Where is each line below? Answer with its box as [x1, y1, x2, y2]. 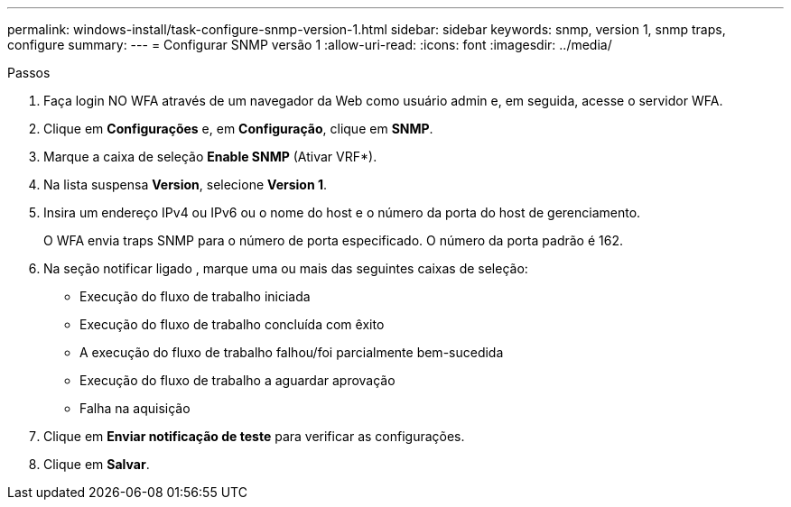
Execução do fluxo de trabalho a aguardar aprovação [79, 373, 395, 388]
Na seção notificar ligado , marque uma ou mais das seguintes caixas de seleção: [43, 261, 528, 276]
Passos [7, 65, 51, 80]
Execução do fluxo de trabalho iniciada [79, 289, 311, 304]
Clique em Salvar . [43, 456, 150, 472]
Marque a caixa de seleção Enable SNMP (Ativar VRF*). [43, 149, 377, 164]
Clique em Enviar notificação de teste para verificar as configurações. [43, 429, 465, 444]
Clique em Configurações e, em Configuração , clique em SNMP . [43, 121, 433, 136]
